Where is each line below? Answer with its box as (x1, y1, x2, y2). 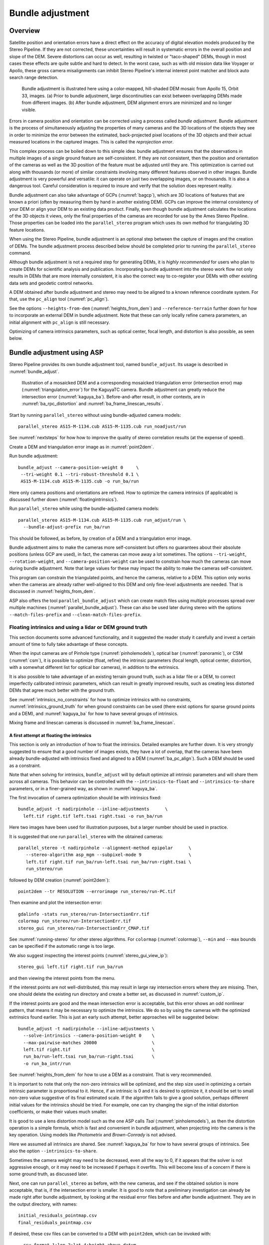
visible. (21, 107, 37, 113)
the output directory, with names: (9, 1201, 77, 1207)
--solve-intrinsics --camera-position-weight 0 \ (23, 1033, 155, 1038)
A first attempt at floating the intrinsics (9, 732, 92, 738)
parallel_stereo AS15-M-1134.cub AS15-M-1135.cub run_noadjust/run (18, 423, 186, 429)
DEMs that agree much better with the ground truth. (9, 687, 116, 693)
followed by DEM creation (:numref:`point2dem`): (9, 877, 110, 883)
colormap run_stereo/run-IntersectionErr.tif (18, 918, 132, 924)
